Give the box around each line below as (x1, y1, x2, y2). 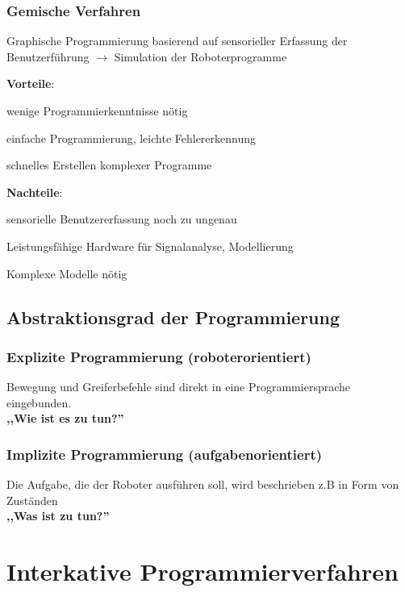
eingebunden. (6, 394, 72, 411)
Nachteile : (6, 183, 63, 200)
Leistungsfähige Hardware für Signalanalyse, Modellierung (6, 237, 294, 254)
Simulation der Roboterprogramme (114, 48, 287, 65)
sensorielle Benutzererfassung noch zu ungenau (6, 211, 237, 227)
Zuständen (6, 491, 58, 508)
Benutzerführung (6, 48, 90, 65)
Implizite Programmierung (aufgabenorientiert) (6, 444, 323, 464)
